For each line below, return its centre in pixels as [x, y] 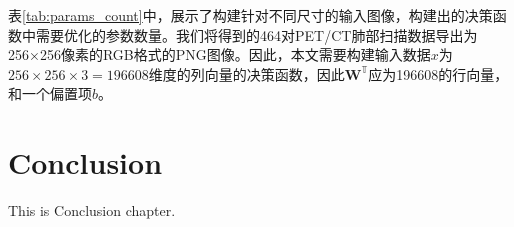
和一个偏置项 [50, 93]
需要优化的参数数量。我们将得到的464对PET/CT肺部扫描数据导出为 [256, 34]
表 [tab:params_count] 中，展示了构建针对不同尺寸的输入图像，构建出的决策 [250, 15]
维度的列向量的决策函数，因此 [246, 73]
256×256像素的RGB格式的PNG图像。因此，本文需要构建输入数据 [219, 54]
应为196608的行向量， [438, 73]
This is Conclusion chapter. [92, 210]
